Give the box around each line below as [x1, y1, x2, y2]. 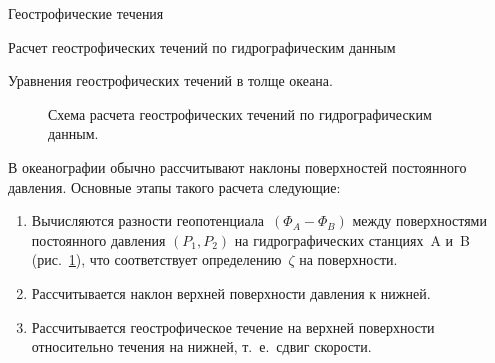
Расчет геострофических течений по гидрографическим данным [8, 36, 396, 57]
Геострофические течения [8, 3, 164, 23]
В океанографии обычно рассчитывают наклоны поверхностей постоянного [8, 156, 467, 177]
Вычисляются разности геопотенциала [31, 210, 265, 231]
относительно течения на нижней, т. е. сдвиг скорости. [31, 336, 372, 357]
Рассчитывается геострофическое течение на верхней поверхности [31, 316, 435, 337]
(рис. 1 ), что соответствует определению [31, 249, 282, 270]
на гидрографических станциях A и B [234, 229, 471, 250]
